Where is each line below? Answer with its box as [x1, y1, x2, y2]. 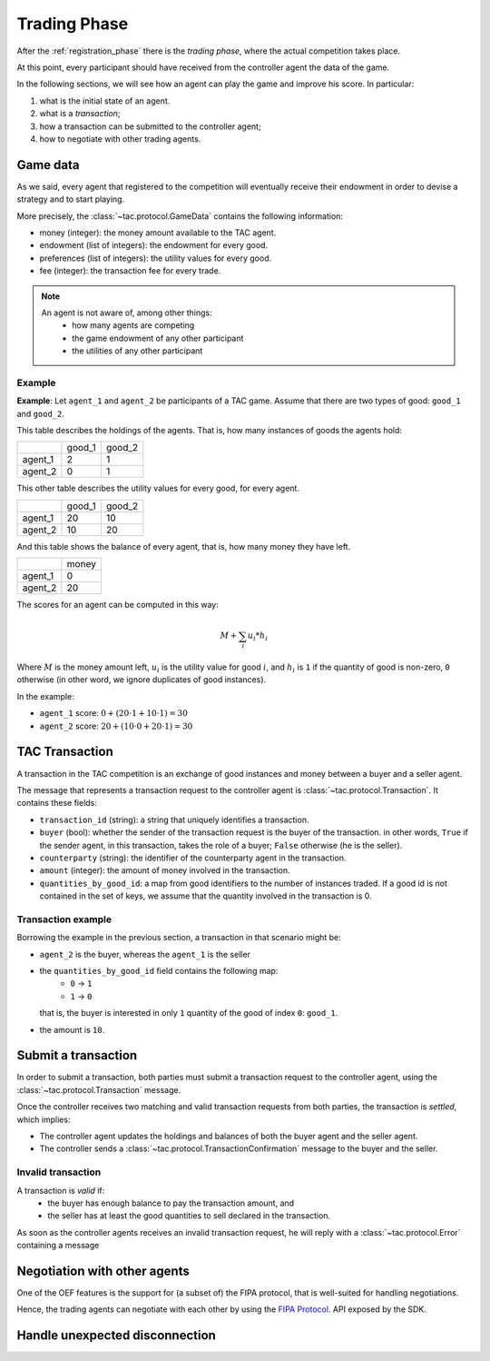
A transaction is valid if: [16, 1185, 105, 1196]
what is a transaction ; [39, 108, 122, 119]
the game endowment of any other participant [72, 333, 244, 343]
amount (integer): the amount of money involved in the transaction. [39, 865, 290, 876]
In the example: [16, 690, 74, 701]
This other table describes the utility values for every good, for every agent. [16, 482, 299, 494]
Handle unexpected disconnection [16, 1327, 217, 1344]
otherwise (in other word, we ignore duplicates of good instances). [16, 674, 267, 685]
